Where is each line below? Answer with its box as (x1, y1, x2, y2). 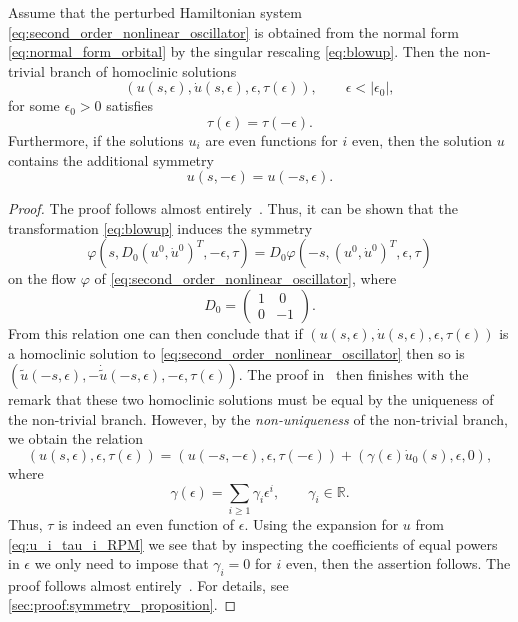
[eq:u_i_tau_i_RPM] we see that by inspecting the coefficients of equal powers (8, 533, 498, 554)
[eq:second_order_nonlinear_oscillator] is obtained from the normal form (8, 21, 459, 42)
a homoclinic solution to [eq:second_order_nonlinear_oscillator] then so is (8, 342, 465, 363)
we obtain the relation (8, 428, 143, 449)
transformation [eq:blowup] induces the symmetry (8, 217, 313, 238)
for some (8, 95, 60, 116)
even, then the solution (351, 129, 493, 150)
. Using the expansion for (244, 513, 399, 534)
